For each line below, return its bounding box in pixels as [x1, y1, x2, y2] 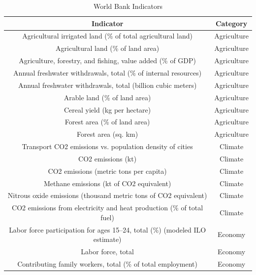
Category [215, 18, 248, 28]
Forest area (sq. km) [77, 129, 138, 139]
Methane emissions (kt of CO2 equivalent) [43, 178, 171, 188]
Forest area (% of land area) [64, 117, 150, 127]
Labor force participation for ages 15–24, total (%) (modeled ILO [9, 224, 206, 235]
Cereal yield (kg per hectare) [64, 104, 151, 115]
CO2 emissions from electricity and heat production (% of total [12, 202, 203, 213]
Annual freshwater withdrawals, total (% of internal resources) [13, 67, 202, 78]
